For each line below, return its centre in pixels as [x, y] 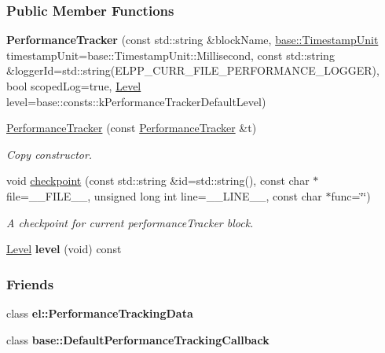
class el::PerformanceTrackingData [100, 313]
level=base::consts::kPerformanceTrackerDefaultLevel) [136, 101]
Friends [30, 283]
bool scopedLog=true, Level [74, 86]
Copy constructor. [49, 154]
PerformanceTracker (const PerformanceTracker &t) [132, 128]
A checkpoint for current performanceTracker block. [130, 222]
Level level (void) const [64, 249]
